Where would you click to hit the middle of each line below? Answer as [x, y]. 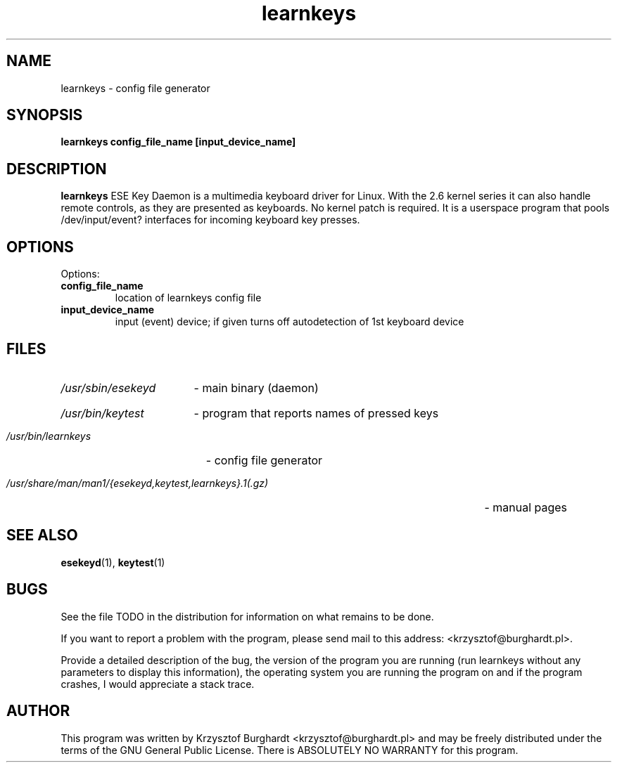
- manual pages [526, 507]
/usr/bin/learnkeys [49, 436]
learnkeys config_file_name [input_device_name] [178, 142]
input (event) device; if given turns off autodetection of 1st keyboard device [290, 322]
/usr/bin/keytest [102, 413]
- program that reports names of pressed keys [316, 413]
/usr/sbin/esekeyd [108, 388]
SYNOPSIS [45, 115]
